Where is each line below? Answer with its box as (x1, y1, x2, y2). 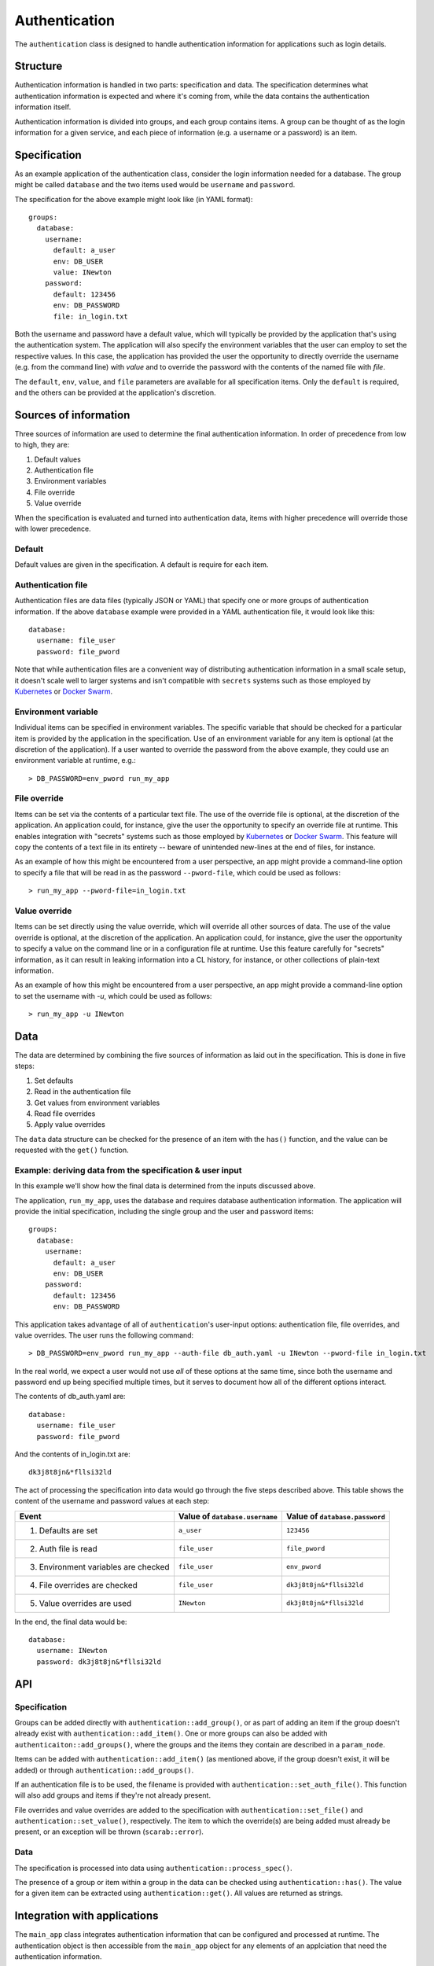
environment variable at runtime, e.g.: (14, 756, 137, 765)
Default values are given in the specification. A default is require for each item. (14, 560, 269, 569)
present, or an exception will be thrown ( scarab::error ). (14, 1827, 204, 1836)
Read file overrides (34, 1109, 96, 1118)
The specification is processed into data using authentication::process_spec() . (14, 1863, 292, 1872)
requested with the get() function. (14, 1145, 129, 1155)
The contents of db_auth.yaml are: (14, 1392, 126, 1401)
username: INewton (36, 1646, 108, 1655)
